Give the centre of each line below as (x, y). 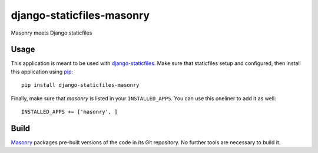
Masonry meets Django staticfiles (52, 33)
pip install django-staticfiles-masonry (80, 85)
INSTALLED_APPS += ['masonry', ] (69, 112)
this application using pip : (42, 72)
